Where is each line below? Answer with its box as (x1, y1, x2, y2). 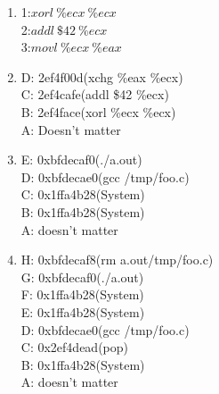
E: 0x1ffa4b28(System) (20, 302, 145, 321)
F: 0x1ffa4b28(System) (20, 285, 144, 304)
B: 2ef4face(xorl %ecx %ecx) (20, 102, 176, 121)
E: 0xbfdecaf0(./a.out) (20, 150, 142, 169)
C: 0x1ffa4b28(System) (20, 185, 145, 204)
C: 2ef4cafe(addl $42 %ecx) (20, 85, 169, 104)
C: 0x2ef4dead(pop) (20, 338, 128, 356)
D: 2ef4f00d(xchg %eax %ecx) (20, 67, 183, 86)
